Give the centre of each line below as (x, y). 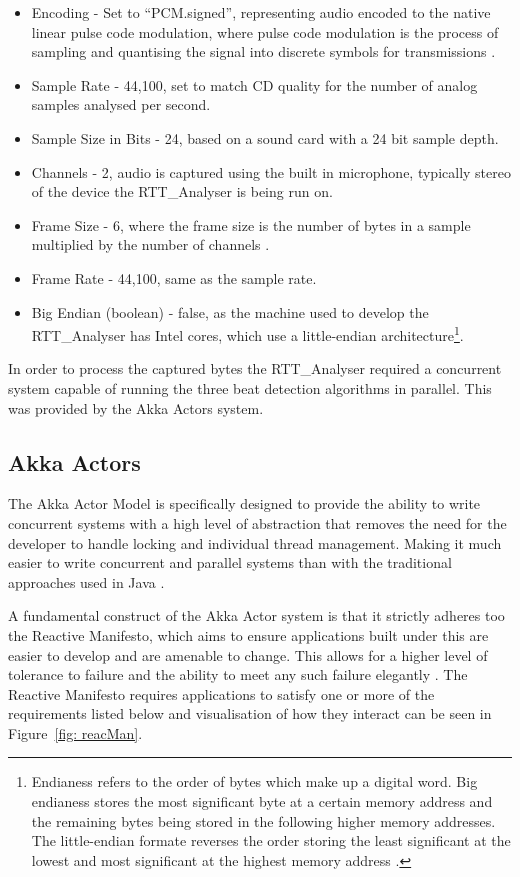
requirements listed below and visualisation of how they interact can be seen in (250, 713)
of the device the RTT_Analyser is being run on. (182, 191)
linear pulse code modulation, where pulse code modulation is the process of (265, 31)
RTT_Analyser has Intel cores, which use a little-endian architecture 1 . (247, 333)
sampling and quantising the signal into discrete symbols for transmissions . (263, 51)
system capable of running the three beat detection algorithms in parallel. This (250, 387)
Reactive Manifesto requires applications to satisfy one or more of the (221, 693)
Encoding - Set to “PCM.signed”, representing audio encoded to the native (261, 12)
